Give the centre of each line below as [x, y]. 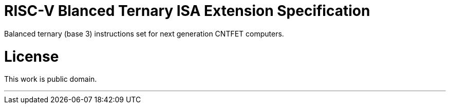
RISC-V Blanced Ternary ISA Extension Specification [187, 11]
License [32, 56]
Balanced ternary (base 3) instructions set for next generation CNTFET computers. [144, 33]
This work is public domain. [51, 79]
